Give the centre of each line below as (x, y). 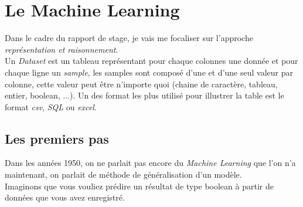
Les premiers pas (57, 138)
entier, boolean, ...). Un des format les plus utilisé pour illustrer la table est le (144, 95)
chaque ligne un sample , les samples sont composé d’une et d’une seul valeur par (149, 72)
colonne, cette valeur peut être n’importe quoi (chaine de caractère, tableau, (141, 84)
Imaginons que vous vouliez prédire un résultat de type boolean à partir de (139, 186)
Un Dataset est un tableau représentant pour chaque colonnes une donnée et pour (151, 61)
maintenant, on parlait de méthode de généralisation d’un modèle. (123, 174)
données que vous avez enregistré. (65, 197)
